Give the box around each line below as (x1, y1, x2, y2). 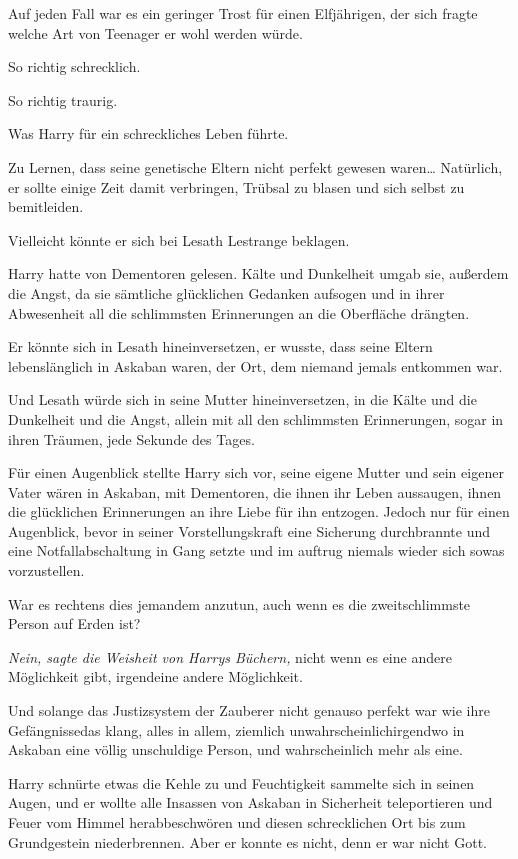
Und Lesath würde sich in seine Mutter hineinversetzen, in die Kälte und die (8, 389, 477, 410)
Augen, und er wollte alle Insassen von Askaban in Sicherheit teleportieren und (8, 792, 493, 813)
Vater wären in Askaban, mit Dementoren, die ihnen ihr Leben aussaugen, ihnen (8, 481, 502, 502)
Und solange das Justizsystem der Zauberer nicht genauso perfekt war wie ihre (8, 700, 490, 721)
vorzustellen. (8, 560, 85, 581)
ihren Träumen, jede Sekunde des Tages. (8, 428, 255, 449)
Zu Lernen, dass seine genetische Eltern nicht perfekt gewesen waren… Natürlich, (8, 156, 503, 177)
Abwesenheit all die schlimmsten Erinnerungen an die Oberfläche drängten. (8, 302, 470, 323)
